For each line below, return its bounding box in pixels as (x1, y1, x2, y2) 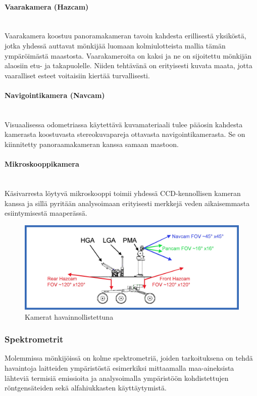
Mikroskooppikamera (5, 159, 79, 169)
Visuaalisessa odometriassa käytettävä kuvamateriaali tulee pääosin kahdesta (5, 119, 243, 129)
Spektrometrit (5, 333, 64, 345)
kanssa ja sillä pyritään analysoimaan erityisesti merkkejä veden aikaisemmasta (5, 197, 250, 208)
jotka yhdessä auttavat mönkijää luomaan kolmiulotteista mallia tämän (5, 40, 226, 51)
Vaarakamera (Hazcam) (5, 1, 89, 12)
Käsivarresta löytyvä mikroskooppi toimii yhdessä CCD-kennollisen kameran (5, 187, 241, 198)
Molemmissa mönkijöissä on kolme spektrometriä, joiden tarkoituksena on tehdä (5, 353, 253, 363)
